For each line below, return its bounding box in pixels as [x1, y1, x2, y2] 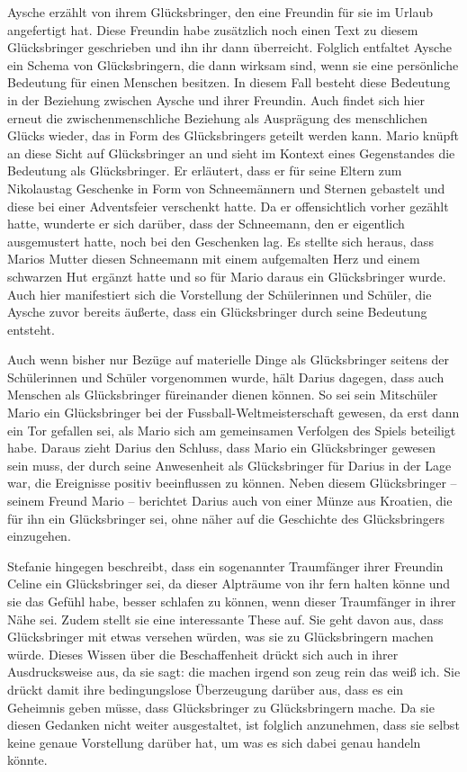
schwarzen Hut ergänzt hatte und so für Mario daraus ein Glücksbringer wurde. [7, 266, 446, 285]
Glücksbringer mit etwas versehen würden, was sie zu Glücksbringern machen [7, 627, 434, 646]
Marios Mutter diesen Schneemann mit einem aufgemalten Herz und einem [7, 249, 420, 268]
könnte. [7, 750, 48, 769]
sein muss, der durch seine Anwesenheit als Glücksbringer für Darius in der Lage [7, 455, 452, 474]
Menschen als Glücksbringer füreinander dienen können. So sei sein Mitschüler [7, 385, 438, 404]
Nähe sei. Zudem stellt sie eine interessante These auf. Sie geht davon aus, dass [7, 609, 444, 628]
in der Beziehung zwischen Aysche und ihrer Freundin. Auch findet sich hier [7, 90, 426, 109]
